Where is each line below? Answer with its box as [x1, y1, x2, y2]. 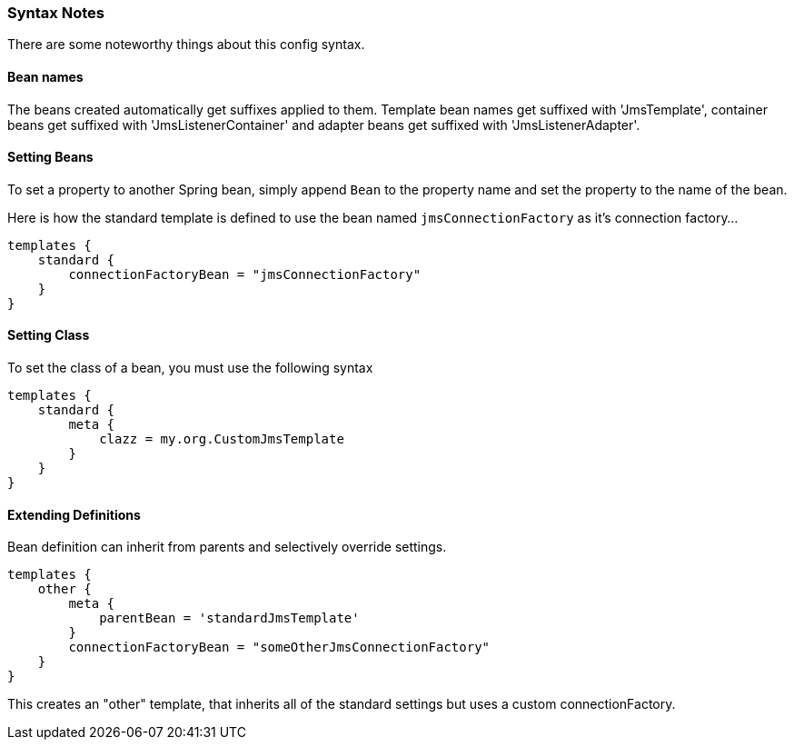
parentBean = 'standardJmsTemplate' [99, 611, 360, 626]
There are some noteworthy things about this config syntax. [7, 36, 365, 53]
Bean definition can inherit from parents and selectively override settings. [7, 539, 447, 555]
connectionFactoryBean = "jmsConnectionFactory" [68, 266, 422, 282]
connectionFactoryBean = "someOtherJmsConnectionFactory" [68, 640, 491, 655]
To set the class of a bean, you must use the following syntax [7, 360, 373, 376]
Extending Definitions [7, 506, 141, 523]
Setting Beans [7, 149, 94, 165]
